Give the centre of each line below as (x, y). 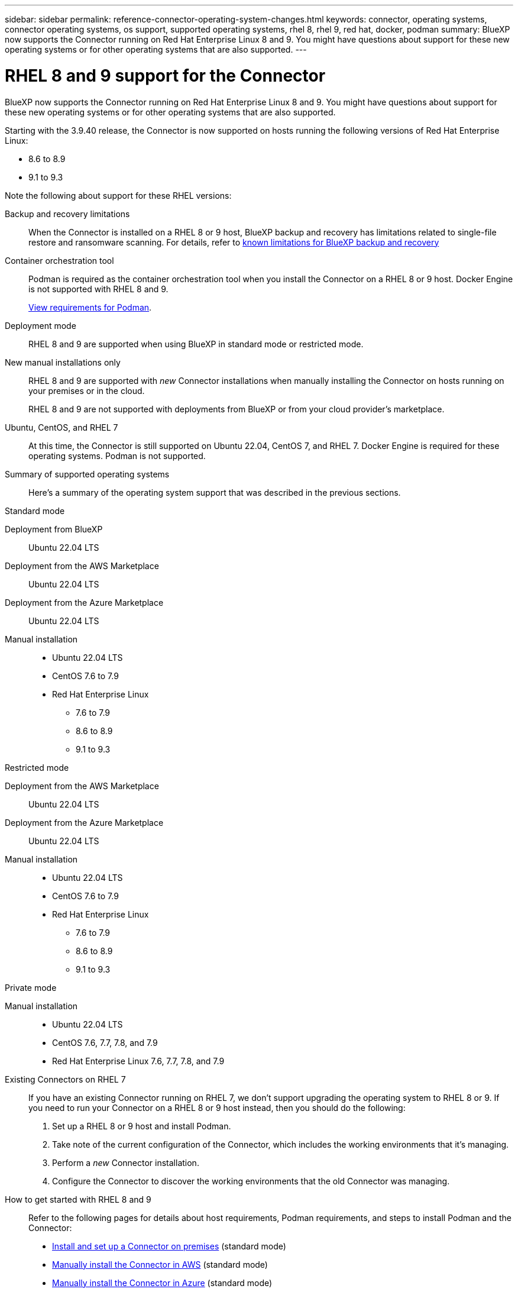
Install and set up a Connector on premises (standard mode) (169, 1246)
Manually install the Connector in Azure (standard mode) (162, 1283)
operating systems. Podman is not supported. (117, 456)
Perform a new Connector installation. (126, 1162)
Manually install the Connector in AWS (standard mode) (160, 1264)
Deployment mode (41, 325)
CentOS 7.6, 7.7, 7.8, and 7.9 (105, 1042)
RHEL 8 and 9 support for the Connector (165, 75)
